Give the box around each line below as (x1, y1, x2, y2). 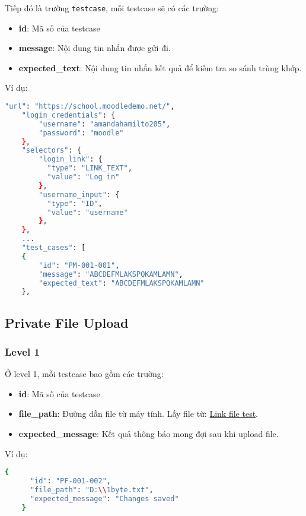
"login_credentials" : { (21, 110, 116, 119)
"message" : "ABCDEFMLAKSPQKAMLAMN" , (39, 270, 183, 278)
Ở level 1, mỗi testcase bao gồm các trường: (5, 368, 164, 380)
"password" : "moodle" (39, 128, 124, 137)
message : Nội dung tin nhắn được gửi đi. (18, 42, 171, 54)
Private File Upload (5, 313, 129, 331)
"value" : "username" (47, 208, 128, 217)
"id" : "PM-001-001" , (39, 261, 120, 270)
